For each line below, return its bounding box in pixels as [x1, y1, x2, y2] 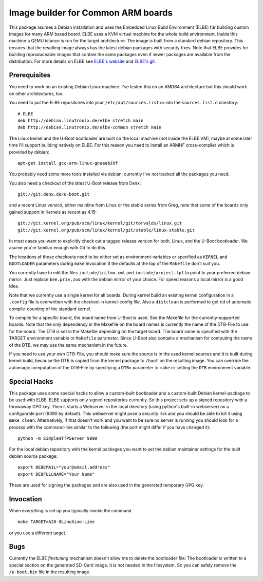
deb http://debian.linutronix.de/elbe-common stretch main [18, 125, 162, 130]
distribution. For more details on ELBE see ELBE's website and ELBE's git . [9, 58, 156, 64]
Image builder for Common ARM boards [9, 7, 173, 18]
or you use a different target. [9, 530, 67, 536]
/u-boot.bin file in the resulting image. [9, 569, 91, 575]
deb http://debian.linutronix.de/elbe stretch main [18, 117, 144, 123]
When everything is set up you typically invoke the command [9, 507, 131, 513]
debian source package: [9, 453, 58, 459]
